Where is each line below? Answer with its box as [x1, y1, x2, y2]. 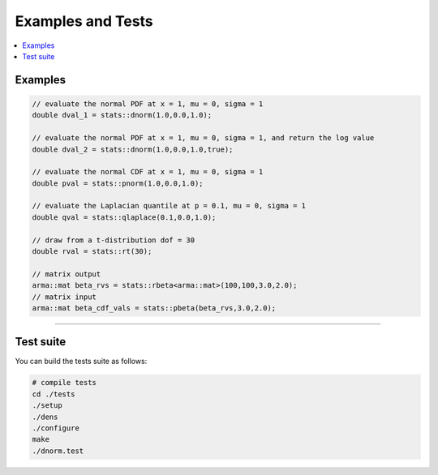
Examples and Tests [15, 12, 153, 30]
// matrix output [32, 269, 101, 279]
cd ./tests [32, 389, 75, 399]
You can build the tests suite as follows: [15, 357, 148, 366]
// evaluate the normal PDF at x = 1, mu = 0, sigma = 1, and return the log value [32, 134, 375, 143]
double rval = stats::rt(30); [32, 247, 152, 256]
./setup [32, 401, 62, 410]
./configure [32, 424, 80, 433]
